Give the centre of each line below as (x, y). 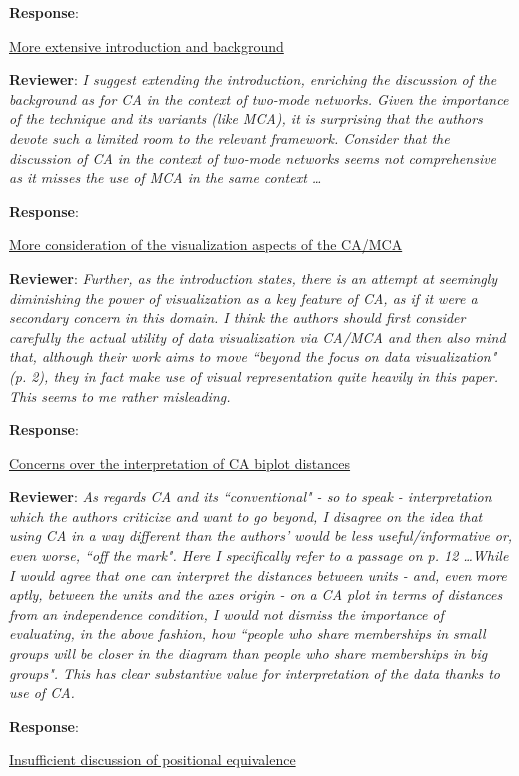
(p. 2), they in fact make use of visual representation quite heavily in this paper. (254, 375)
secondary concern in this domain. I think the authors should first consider (237, 317)
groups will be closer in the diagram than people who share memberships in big (248, 653)
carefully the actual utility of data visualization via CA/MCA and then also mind (257, 336)
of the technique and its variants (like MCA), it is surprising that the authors (246, 118)
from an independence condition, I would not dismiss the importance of (226, 613)
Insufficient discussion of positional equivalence (152, 759)
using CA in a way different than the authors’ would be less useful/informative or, (261, 535)
